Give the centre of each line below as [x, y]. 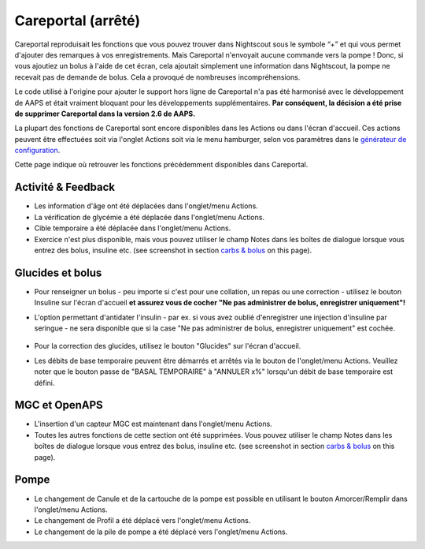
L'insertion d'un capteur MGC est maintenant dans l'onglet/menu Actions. [153, 424]
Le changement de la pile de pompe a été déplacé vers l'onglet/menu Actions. [161, 532]
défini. [44, 383]
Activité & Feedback [65, 187]
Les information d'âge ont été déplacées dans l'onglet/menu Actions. [146, 206]
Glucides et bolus [58, 273]
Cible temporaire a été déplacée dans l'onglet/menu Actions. [133, 228]
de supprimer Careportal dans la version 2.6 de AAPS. [105, 114]
